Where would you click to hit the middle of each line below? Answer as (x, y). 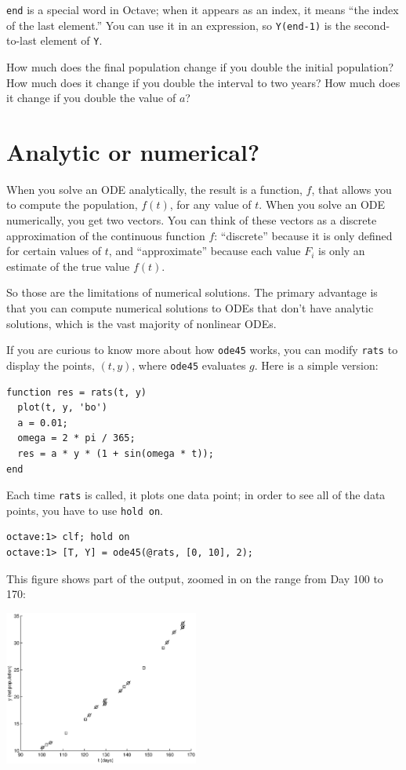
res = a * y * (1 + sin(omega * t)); (116, 453)
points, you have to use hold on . (85, 510)
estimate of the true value (68, 266)
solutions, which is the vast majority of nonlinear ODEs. (141, 323)
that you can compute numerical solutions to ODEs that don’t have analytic (190, 308)
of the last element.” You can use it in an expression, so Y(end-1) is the (179, 25)
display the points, (51, 365)
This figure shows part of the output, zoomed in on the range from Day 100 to (195, 578)
